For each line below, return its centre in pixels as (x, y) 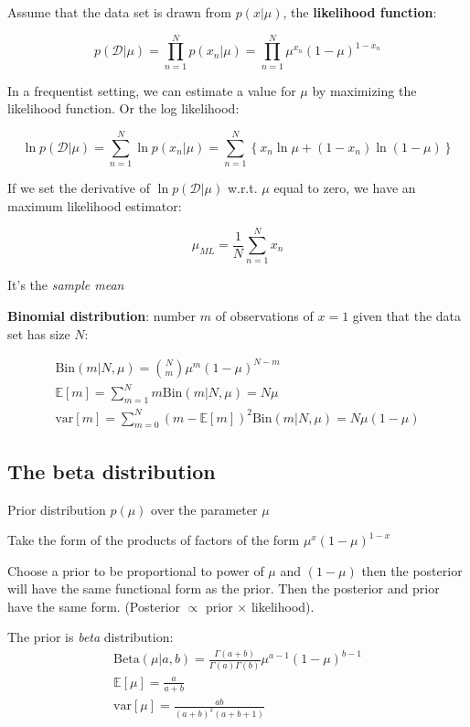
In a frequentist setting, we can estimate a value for (152, 90)
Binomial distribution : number (102, 315)
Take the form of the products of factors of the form (154, 540)
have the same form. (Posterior (94, 606)
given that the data (407, 315)
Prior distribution (57, 509)
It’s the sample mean (66, 285)
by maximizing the (364, 90)
